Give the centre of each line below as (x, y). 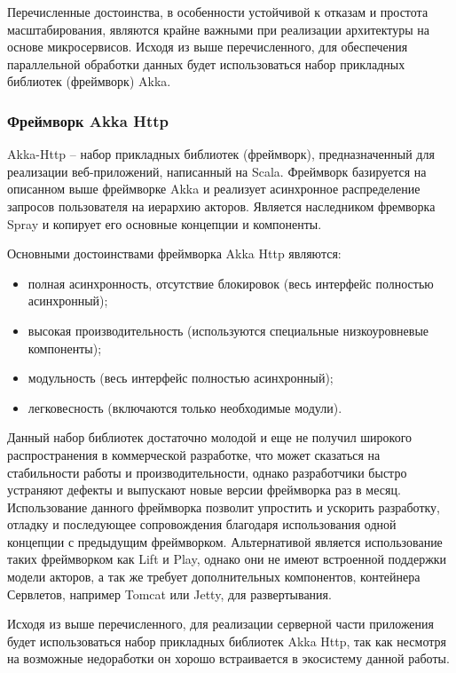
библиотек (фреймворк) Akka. (89, 81)
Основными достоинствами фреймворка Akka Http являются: (174, 253)
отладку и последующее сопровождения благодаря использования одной (202, 524)
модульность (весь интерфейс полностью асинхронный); (181, 378)
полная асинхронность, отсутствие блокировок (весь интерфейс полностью (231, 283)
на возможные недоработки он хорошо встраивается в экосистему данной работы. (228, 658)
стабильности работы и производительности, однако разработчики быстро (207, 472)
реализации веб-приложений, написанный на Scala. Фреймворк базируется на (217, 171)
